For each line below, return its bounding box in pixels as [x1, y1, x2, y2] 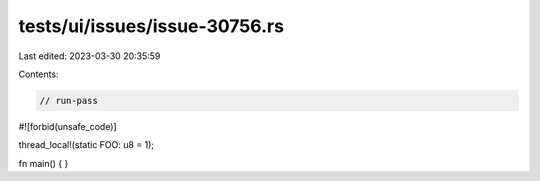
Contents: [18, 68, 59, 80]
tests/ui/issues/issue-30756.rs [18, 15, 285, 37]
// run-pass [39, 95, 99, 106]
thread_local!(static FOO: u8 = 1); [18, 139, 155, 151]
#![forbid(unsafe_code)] [18, 120, 117, 132]
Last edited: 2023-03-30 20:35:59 [18, 50, 161, 62]
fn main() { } [18, 157, 69, 169]
